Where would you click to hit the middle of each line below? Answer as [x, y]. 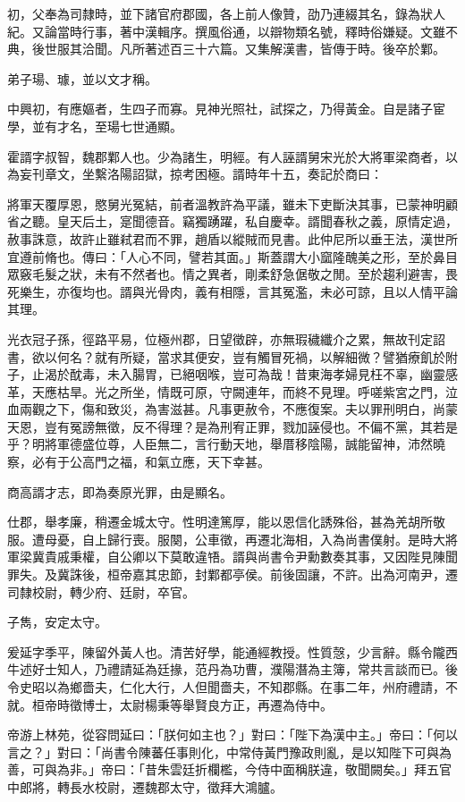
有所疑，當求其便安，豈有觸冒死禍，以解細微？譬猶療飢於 [276, 356]
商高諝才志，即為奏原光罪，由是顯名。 [120, 491]
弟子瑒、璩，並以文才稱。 [82, 78]
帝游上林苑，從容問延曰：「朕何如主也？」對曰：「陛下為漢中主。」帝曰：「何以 [232, 734]
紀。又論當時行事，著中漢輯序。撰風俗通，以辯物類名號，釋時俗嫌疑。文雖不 [232, 31]
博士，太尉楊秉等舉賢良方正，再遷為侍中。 [207, 704]
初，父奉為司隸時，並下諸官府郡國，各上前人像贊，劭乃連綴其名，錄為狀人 [226, 13]
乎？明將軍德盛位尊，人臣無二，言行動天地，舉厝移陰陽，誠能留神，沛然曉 [226, 444]
